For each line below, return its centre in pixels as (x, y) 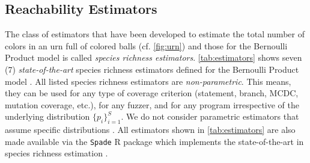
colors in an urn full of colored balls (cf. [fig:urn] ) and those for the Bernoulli (146, 45)
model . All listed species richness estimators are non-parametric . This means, (148, 81)
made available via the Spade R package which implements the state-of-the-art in (154, 141)
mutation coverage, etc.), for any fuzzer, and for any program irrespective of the (152, 104)
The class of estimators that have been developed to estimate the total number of (155, 34)
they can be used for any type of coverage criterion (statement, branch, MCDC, (152, 93)
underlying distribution (47, 116)
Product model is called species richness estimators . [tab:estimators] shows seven (153, 57)
